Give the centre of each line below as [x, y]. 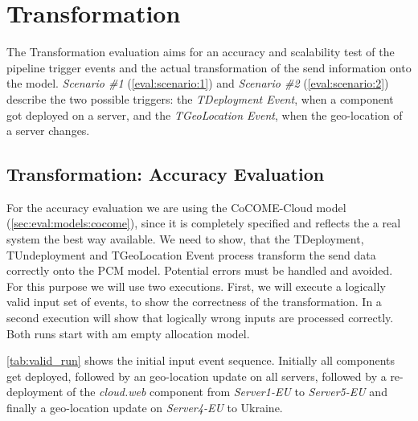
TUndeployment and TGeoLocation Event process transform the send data [191, 254]
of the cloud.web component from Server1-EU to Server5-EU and [227, 392]
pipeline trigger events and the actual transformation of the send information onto [209, 67]
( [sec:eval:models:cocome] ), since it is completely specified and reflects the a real [204, 223]
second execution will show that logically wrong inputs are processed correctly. [200, 318]
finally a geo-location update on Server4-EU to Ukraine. [145, 408]
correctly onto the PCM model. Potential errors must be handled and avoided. [200, 270]
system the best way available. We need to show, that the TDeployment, [185, 239]
